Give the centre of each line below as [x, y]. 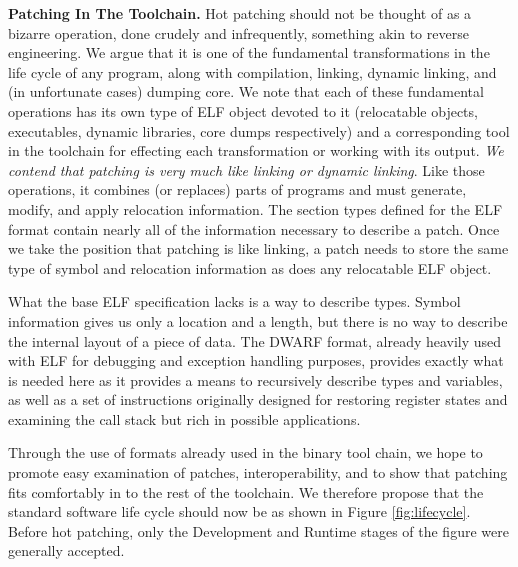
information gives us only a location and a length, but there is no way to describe [258, 320]
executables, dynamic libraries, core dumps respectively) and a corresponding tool [259, 130]
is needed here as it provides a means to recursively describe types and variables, [255, 379]
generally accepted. [66, 550]
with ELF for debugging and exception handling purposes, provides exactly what [256, 360]
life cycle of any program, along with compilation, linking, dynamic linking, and [252, 71]
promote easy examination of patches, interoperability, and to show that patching [258, 472]
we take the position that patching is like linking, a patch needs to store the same [258, 248]
